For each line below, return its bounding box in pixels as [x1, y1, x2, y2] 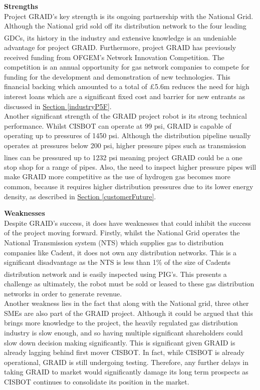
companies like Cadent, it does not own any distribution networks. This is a [4, 247, 237, 257]
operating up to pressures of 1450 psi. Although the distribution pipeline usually [4, 130, 251, 141]
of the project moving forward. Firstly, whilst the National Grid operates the [4, 227, 240, 238]
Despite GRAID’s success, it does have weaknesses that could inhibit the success [4, 217, 251, 228]
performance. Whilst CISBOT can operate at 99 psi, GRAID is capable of [4, 120, 231, 131]
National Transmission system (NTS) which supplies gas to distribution [4, 237, 224, 247]
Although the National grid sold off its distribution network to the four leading [4, 21, 246, 31]
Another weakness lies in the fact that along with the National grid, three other [4, 298, 249, 308]
